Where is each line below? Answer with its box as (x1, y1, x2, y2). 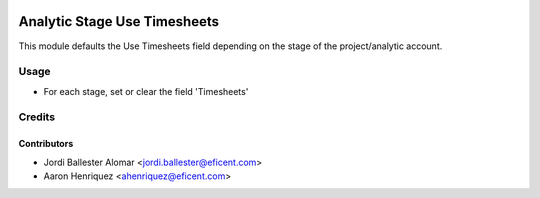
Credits (18, 110, 55, 124)
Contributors (18, 138, 74, 150)
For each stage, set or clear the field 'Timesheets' (43, 85, 249, 97)
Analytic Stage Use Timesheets (18, 13, 220, 30)
